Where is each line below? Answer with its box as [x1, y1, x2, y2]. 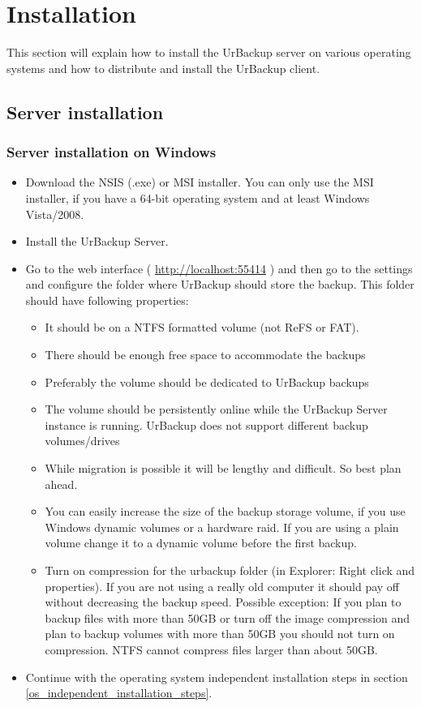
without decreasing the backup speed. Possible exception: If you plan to [45, 593, 402, 611]
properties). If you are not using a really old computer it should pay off [45, 577, 399, 594]
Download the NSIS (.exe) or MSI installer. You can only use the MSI [25, 174, 374, 191]
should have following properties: [25, 291, 189, 308]
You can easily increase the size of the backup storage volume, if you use [45, 503, 406, 520]
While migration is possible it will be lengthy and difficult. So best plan [45, 460, 402, 477]
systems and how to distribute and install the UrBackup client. [6, 59, 320, 76]
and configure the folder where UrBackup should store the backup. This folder [25, 276, 415, 293]
